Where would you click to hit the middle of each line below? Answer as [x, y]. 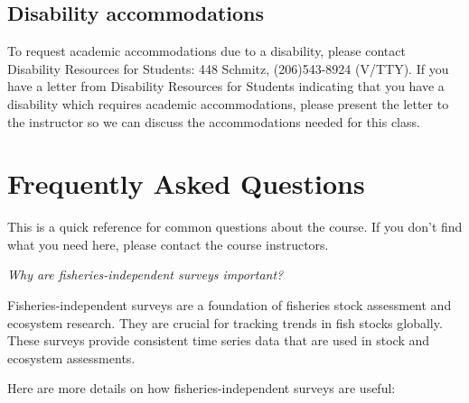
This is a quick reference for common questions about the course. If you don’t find [235, 227]
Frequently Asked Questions [186, 183]
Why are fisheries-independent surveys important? [145, 275]
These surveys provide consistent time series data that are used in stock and [219, 340]
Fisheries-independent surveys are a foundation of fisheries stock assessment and [230, 305]
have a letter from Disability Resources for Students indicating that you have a [226, 86]
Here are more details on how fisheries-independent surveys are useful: [202, 388]
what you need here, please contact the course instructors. [168, 244]
